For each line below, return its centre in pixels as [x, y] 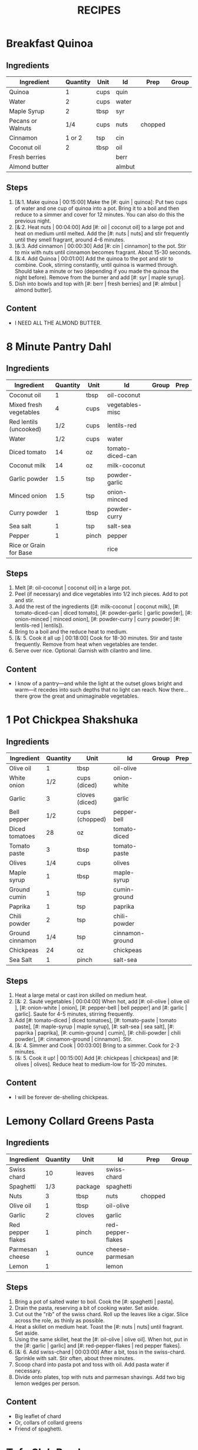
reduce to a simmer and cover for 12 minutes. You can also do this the [99, 214]
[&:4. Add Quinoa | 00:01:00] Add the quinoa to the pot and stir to [94, 259]
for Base [21, 553]
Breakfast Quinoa [50, 43]
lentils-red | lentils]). [39, 625]
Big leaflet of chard [38, 1416]
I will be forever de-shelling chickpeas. [62, 1097]
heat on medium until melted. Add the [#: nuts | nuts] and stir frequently [102, 233]
